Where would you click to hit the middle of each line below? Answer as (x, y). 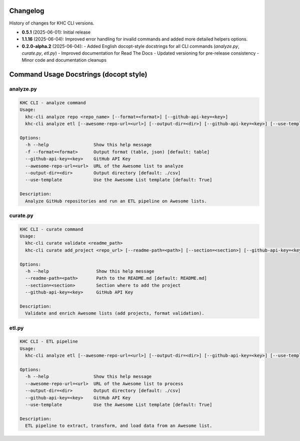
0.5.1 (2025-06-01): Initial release (56, 32)
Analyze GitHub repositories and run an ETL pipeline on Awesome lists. (116, 201)
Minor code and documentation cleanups (64, 60)
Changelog (27, 11)
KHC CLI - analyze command (53, 103)
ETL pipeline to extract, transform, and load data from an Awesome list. (119, 426)
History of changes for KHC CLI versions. (52, 23)
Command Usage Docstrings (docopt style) (78, 74)
